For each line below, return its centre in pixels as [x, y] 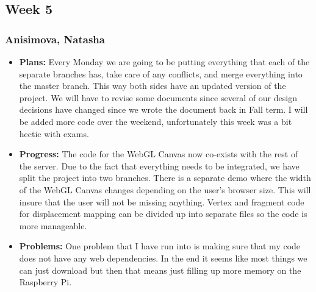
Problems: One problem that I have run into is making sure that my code [160, 246]
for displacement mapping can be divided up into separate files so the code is [163, 214]
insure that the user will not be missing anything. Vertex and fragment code [162, 201]
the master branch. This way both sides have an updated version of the [153, 86]
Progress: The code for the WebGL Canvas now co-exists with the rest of [159, 154]
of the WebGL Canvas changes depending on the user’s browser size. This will [165, 189]
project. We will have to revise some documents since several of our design [158, 97]
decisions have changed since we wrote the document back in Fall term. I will [163, 109]
